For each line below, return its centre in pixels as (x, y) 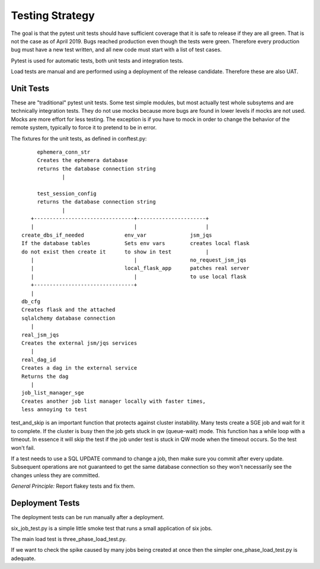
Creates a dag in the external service (79, 368)
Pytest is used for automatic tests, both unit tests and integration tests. (97, 61)
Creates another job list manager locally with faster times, (114, 401)
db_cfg (31, 302)
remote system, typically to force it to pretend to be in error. (84, 128)
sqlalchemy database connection (68, 318)
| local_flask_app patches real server (140, 268)
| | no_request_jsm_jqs (138, 260)
